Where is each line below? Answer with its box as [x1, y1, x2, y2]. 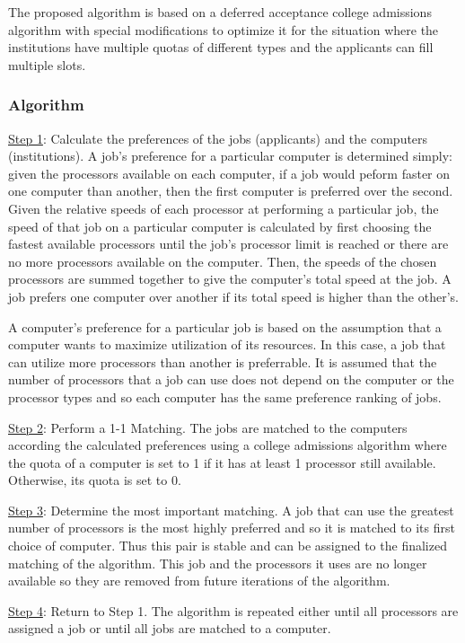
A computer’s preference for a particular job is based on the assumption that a [8, 317, 442, 336]
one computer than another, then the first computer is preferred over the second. [8, 181, 453, 200]
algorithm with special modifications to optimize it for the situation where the [8, 20, 439, 39]
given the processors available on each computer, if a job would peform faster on [8, 163, 451, 182]
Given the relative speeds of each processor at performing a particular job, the [8, 198, 439, 217]
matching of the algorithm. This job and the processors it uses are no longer [8, 553, 427, 572]
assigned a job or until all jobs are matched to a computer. [8, 619, 331, 638]
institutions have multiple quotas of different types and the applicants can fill [8, 38, 434, 57]
